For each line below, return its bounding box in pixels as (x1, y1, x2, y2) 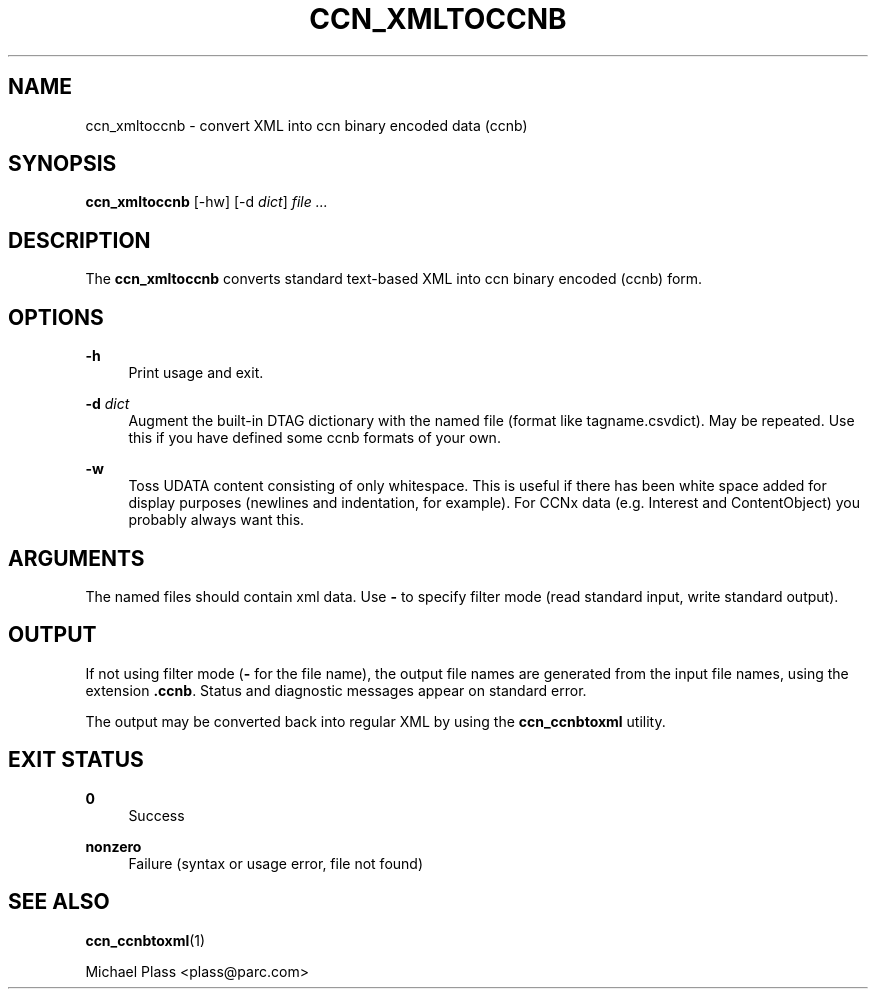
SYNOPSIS (8, 151, 117, 177)
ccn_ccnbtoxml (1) (85, 931, 206, 949)
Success (128, 806, 185, 824)
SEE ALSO (8, 889, 110, 915)
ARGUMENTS (8, 545, 145, 571)
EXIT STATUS (8, 747, 144, 773)
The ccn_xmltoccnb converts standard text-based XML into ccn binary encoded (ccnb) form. (85, 270, 703, 288)
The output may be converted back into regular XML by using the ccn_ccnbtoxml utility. (85, 712, 666, 730)
